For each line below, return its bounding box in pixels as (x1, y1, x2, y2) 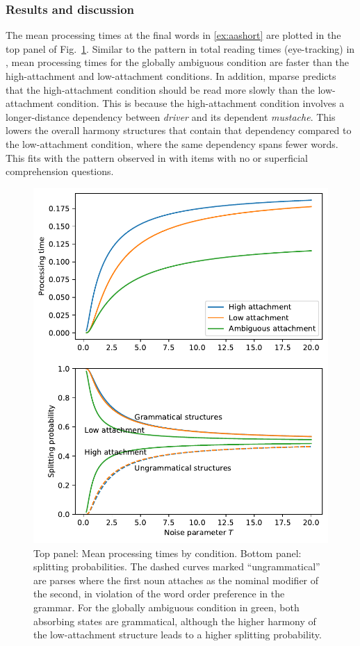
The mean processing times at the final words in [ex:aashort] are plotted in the (6, 28, 341, 42)
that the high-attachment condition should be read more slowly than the (6, 82, 315, 97)
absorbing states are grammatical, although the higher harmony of (33, 613, 316, 628)
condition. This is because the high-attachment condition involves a (56, 96, 345, 110)
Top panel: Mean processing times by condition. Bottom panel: (33, 545, 302, 560)
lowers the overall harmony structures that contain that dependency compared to (6, 123, 352, 138)
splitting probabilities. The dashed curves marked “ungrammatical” (33, 559, 320, 574)
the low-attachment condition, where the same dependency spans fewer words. (6, 136, 338, 151)
